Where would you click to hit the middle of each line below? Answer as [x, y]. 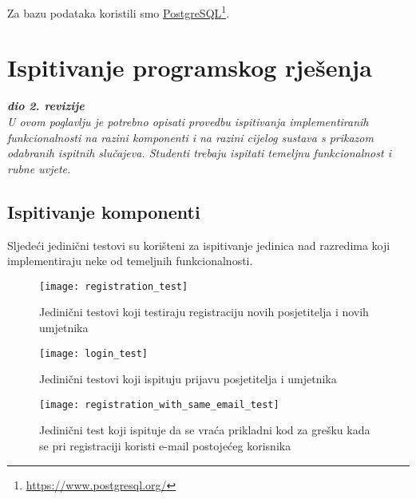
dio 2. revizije [46, 106]
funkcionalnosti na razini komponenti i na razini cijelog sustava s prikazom [190, 137]
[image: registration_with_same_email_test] [159, 404]
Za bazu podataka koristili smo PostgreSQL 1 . [119, 12]
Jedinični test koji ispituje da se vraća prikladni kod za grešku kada [205, 430]
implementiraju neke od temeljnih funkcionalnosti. [130, 261]
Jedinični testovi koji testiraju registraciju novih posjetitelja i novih [204, 312]
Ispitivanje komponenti [104, 211]
